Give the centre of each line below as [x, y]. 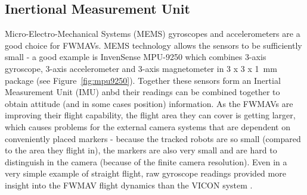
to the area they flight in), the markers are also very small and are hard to [141, 150]
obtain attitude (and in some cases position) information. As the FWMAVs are [149, 103]
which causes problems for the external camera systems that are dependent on [148, 126]
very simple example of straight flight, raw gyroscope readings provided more [145, 173]
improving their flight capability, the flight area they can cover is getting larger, [150, 115]
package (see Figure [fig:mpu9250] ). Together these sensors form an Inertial [143, 80]
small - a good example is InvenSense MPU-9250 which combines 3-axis [136, 57]
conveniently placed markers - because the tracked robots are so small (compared [153, 138]
